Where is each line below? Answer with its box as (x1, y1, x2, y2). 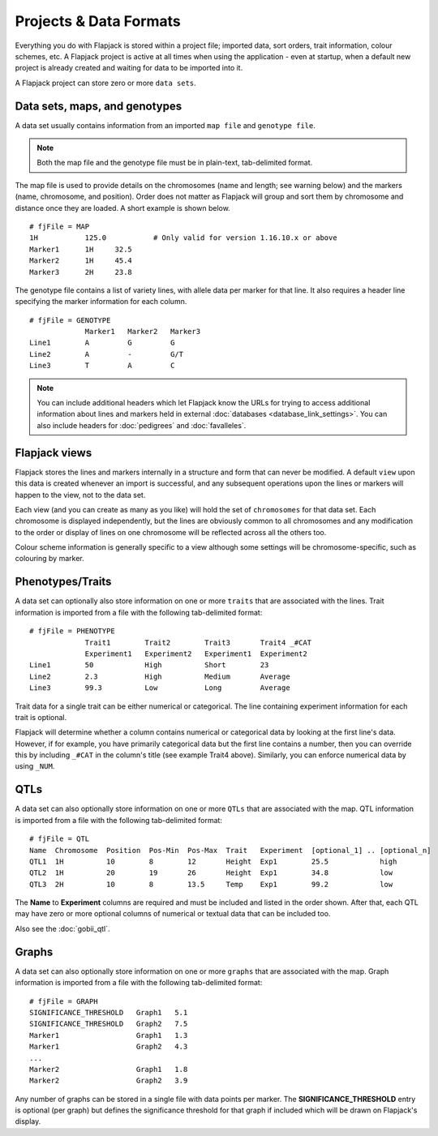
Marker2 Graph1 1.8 (29, 1065, 188, 1074)
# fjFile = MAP (29, 221, 90, 231)
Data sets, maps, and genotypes (15, 99, 182, 113)
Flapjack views (15, 446, 92, 460)
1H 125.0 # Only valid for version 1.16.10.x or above (29, 234, 337, 242)
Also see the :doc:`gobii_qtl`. (15, 924, 110, 933)
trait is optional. (15, 712, 67, 722)
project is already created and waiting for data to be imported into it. (15, 63, 243, 73)
